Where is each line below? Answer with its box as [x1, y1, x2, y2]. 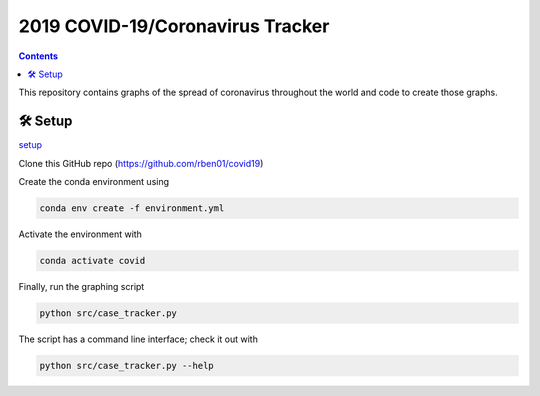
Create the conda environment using [18, 176, 170, 188]
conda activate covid [39, 255, 146, 266]
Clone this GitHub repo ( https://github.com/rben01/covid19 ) [18, 157, 264, 169]
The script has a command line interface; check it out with [18, 333, 259, 345]
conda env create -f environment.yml [39, 203, 225, 214]
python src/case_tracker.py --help [39, 360, 214, 371]
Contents [18, 50, 59, 62]
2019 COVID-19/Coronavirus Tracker [18, 15, 330, 37]
